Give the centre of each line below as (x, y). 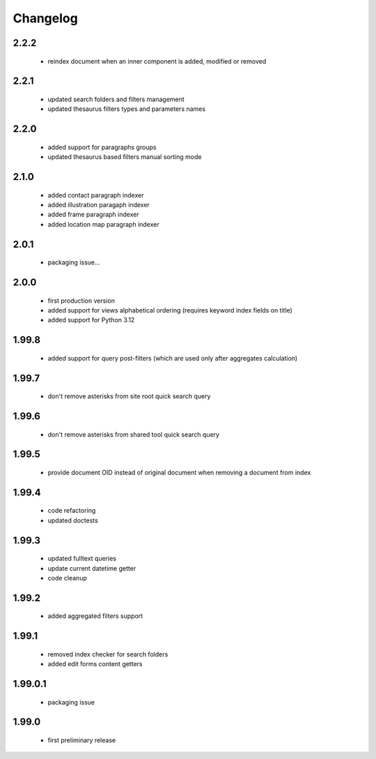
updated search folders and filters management (116, 99)
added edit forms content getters (95, 664)
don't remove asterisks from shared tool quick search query (133, 434)
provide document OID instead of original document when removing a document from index (179, 472)
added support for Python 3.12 (91, 320)
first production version (81, 301)
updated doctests (73, 520)
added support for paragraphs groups (102, 147)
